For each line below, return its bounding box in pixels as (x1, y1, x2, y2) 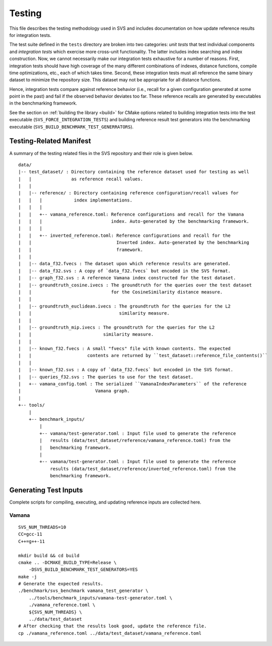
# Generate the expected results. (18, 581, 103, 587)
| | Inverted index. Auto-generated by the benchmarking (18, 240, 249, 245)
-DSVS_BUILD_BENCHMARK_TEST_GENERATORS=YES (28, 567, 138, 573)
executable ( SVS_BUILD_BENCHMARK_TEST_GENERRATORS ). (9, 124, 133, 130)
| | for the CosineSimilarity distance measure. (18, 289, 223, 295)
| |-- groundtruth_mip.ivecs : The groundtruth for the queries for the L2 (18, 324, 215, 330)
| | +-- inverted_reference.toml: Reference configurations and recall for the (18, 232, 231, 238)
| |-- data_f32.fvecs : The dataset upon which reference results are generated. (18, 261, 231, 267)
